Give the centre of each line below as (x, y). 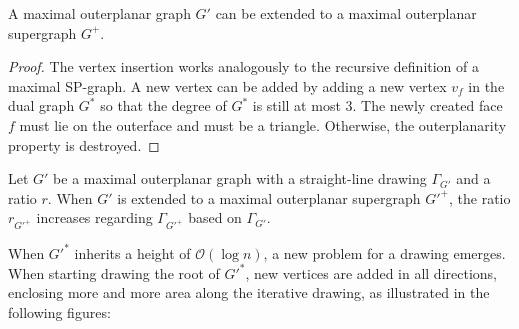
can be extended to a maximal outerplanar (346, 13)
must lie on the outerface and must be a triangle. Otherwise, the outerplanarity (263, 124)
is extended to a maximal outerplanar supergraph (269, 197)
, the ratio (480, 197)
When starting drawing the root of (114, 272)
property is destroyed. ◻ (84, 144)
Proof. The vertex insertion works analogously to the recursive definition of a (244, 66)
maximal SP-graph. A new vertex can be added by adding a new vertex (227, 85)
